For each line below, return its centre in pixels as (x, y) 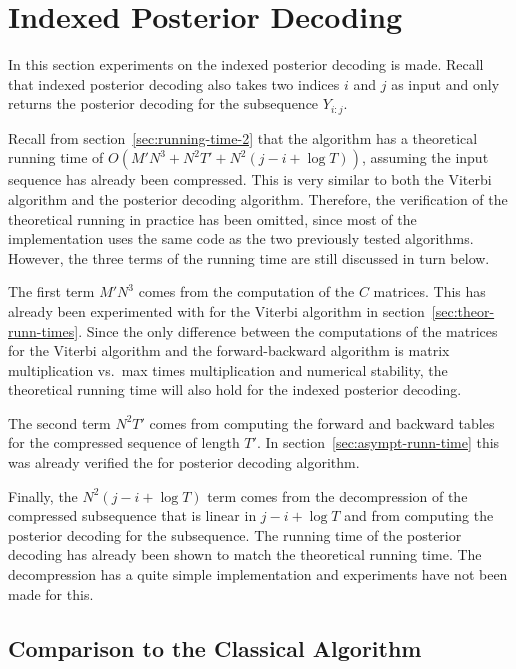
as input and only (445, 83)
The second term (59, 422)
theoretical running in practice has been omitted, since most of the (212, 218)
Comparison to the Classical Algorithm (215, 647)
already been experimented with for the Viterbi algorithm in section (216, 310)
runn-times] (43, 330)
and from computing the (419, 515)
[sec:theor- (463, 310)
